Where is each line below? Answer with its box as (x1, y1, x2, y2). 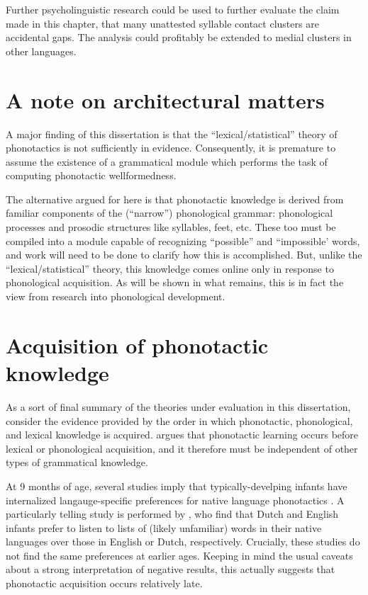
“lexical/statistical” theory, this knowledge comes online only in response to (6, 261, 334, 276)
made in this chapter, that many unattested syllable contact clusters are (6, 16, 319, 30)
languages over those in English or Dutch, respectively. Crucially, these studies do (6, 534, 360, 549)
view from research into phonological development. (6, 289, 225, 304)
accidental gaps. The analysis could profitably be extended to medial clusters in (6, 30, 352, 45)
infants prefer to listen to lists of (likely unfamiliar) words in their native (6, 520, 322, 535)
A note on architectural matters (6, 85, 325, 114)
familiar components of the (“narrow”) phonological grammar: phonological (6, 205, 333, 220)
